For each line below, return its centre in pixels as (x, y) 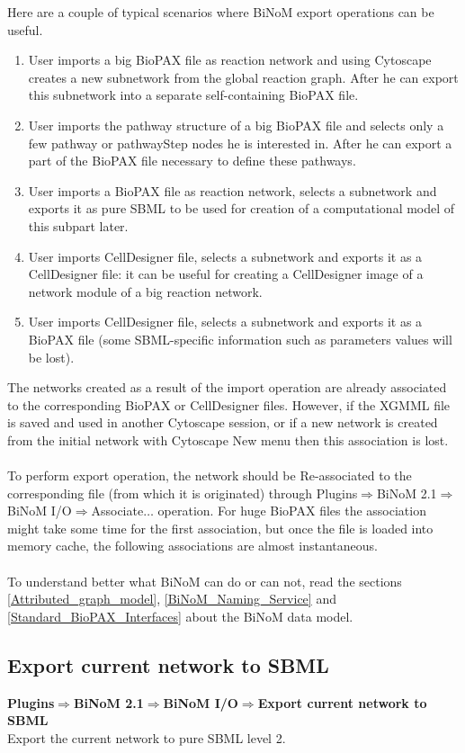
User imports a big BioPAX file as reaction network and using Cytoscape (230, 60)
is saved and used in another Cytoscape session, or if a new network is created (223, 422)
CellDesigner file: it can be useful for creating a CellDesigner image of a (226, 274)
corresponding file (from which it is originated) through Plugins (183, 493)
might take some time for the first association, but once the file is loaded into (220, 528)
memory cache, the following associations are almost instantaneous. (192, 546)
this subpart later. (78, 225)
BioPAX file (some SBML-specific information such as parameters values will (240, 339)
